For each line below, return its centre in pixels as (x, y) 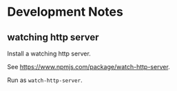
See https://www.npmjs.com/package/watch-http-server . (88, 67)
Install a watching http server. (49, 53)
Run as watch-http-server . (45, 80)
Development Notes (65, 12)
